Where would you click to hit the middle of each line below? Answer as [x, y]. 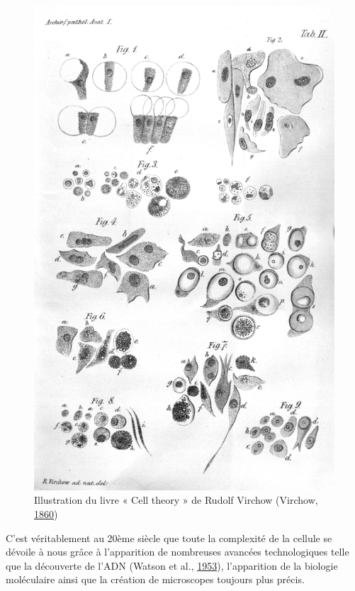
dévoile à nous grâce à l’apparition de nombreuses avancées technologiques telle [177, 552]
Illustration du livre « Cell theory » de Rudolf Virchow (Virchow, [176, 500]
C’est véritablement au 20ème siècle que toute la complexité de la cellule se [169, 537]
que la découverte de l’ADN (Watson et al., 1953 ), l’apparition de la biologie [172, 565]
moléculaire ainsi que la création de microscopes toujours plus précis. [155, 579]
